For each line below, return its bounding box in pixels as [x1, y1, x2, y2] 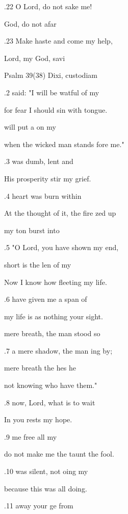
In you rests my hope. [4, 414, 72, 425]
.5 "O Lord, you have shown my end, [4, 242, 119, 253]
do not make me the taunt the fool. [4, 448, 114, 459]
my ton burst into [4, 224, 60, 235]
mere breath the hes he [4, 362, 76, 373]
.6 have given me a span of [4, 294, 87, 304]
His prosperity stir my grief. [4, 173, 91, 183]
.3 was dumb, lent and [4, 156, 73, 167]
